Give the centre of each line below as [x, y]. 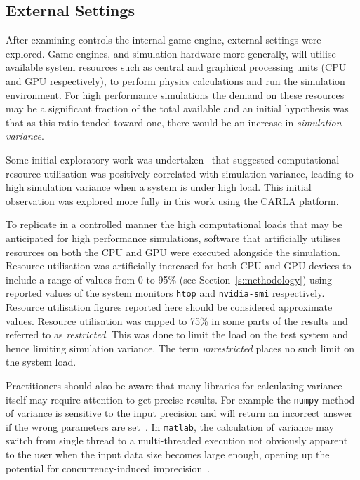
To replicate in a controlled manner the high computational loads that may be [174, 224]
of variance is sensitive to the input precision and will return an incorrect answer [179, 413]
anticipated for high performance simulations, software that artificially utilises [173, 238]
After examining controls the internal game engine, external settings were [164, 40]
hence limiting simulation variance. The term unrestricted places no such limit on [180, 348]
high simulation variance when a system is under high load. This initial [159, 187]
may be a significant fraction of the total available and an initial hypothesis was [177, 108]
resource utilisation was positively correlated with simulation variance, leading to [180, 173]
